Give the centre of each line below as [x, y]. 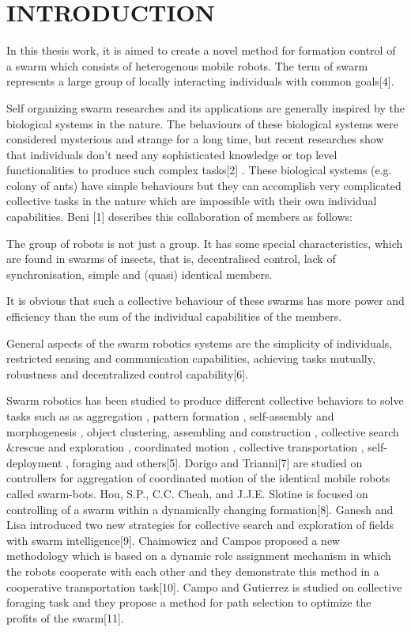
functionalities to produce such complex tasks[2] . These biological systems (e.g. [199, 170]
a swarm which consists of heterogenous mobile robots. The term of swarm [187, 65]
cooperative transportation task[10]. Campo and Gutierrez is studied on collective [204, 586]
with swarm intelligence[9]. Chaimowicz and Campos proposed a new [173, 540]
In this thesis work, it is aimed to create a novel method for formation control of [201, 50]
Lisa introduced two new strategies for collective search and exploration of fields [200, 525]
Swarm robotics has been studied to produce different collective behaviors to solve [205, 400]
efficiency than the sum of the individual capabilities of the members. [174, 316]
